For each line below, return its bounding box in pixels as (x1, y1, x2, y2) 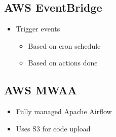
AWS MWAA (4, 82, 77, 98)
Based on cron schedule (28, 40, 101, 51)
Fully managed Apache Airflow (16, 106, 112, 117)
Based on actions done (28, 57, 98, 68)
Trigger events (16, 23, 60, 34)
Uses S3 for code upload (16, 123, 91, 133)
